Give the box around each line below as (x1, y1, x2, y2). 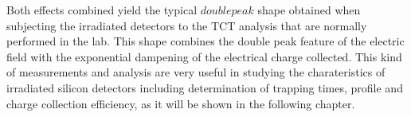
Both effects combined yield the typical (6, 2, 198, 18)
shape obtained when (257, 2, 361, 18)
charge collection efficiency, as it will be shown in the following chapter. (6, 95, 355, 111)
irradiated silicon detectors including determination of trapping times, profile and (6, 79, 403, 96)
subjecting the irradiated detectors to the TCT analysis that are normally (6, 17, 367, 33)
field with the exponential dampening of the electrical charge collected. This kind (6, 48, 402, 64)
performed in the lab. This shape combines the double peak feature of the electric (6, 33, 405, 49)
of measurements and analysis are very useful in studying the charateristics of (6, 64, 386, 80)
